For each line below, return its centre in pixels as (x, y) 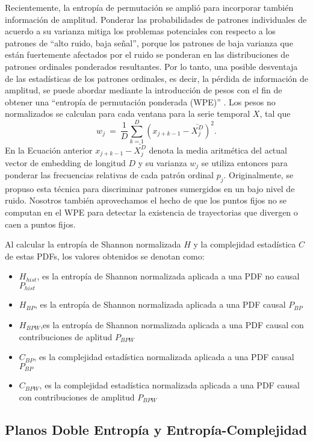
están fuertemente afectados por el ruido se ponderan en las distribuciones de (147, 54)
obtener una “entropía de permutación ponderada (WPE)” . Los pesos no (140, 101)
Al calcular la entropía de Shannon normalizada (93, 244)
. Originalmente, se (259, 174)
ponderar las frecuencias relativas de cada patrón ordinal (109, 174)
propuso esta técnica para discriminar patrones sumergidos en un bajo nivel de (150, 188)
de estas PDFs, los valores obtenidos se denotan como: (105, 256)
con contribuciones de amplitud (77, 397)
